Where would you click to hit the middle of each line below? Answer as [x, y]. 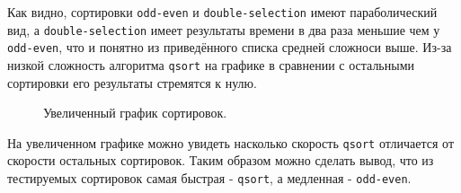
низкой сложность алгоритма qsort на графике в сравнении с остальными [211, 64]
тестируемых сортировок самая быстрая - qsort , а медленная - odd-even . [209, 178]
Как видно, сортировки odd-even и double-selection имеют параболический [222, 12]
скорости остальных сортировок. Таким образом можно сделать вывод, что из [221, 160]
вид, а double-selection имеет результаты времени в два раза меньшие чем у [224, 29]
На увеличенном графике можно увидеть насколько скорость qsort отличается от [231, 142]
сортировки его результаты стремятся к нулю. [132, 82]
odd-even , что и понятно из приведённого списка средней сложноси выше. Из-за [230, 47]
